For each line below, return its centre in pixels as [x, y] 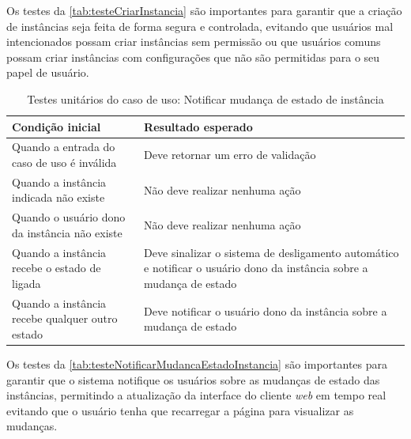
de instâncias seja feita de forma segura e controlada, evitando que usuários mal [200, 26]
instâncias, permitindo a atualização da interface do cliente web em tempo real [196, 395]
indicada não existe [58, 197]
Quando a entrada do [64, 147]
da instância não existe [67, 232]
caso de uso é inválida [64, 162]
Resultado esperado [198, 126]
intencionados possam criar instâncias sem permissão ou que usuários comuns [194, 42]
